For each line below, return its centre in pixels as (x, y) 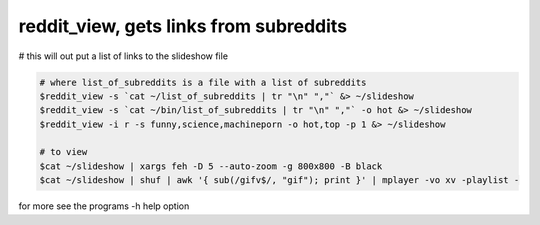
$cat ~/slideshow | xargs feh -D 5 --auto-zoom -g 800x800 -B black (211, 166)
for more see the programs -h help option (104, 206)
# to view (63, 152)
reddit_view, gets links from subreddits (183, 26)
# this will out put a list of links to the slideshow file (123, 56)
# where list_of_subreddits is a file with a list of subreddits (203, 82)
